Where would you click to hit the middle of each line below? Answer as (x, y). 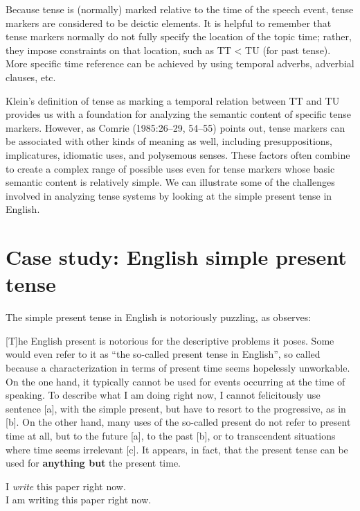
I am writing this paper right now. (79, 500)
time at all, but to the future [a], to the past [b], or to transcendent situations (171, 435)
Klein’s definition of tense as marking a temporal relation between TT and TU (173, 100)
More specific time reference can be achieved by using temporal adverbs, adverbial (180, 63)
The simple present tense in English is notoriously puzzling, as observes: (159, 317)
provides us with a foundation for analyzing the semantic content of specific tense (179, 114)
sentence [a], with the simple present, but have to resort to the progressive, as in (176, 408)
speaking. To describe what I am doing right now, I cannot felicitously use (163, 395)
